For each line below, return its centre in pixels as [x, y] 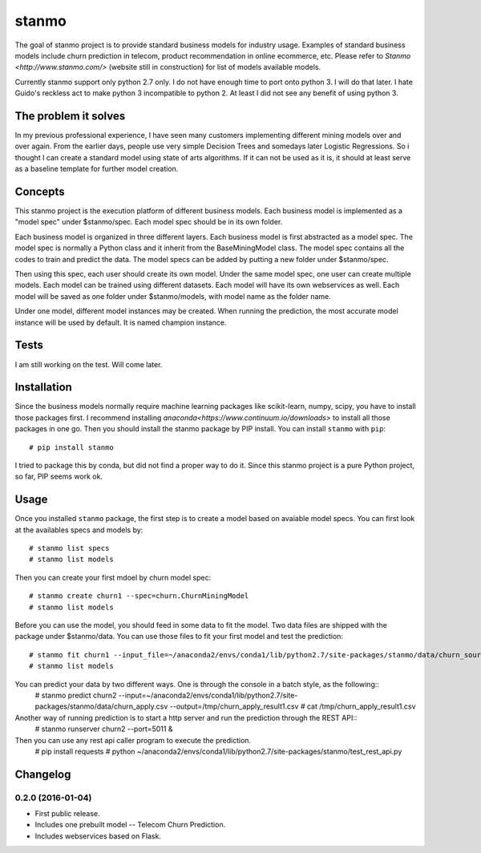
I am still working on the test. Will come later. [89, 364]
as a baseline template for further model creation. [97, 169]
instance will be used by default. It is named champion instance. [121, 322]
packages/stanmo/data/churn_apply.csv [101, 706]
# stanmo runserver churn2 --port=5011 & [104, 729]
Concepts [40, 192]
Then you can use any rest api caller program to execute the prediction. [133, 740]
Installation [43, 388]
